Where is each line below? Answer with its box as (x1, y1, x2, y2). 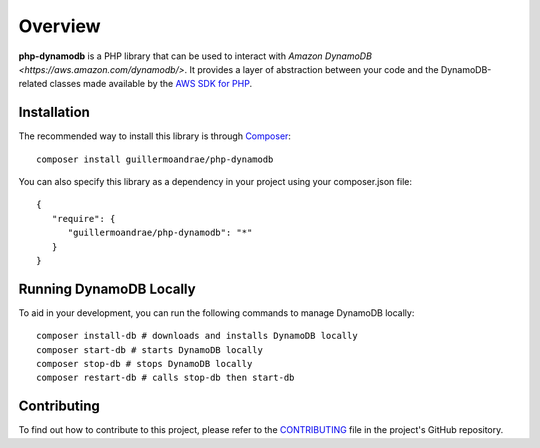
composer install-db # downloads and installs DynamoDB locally (36, 330, 359, 342)
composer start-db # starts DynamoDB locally (36, 344, 264, 355)
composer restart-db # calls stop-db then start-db (36, 372, 295, 384)
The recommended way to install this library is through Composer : (18, 130, 292, 142)
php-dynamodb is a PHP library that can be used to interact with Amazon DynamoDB (18, 50, 372, 62)
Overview (18, 15, 101, 37)
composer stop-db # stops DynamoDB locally (36, 358, 253, 370)
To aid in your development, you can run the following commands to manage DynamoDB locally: (18, 306, 415, 319)
